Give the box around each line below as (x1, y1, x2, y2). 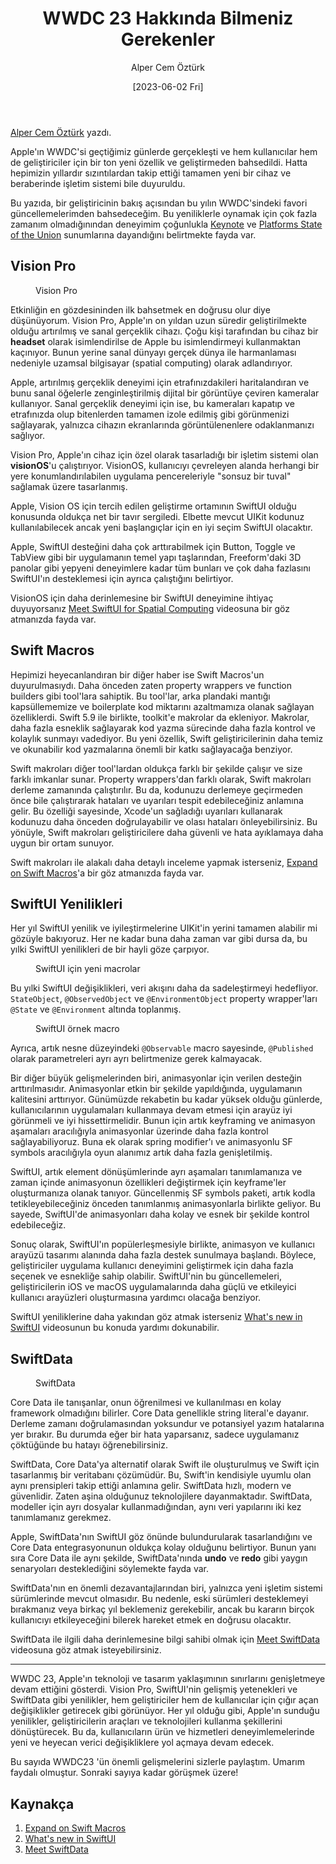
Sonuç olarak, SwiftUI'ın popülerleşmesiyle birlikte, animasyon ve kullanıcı (10, 1238, 315, 1251)
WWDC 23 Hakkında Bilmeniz (42, 7, 294, 30)
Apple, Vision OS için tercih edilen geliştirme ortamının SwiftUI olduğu (10, 500, 297, 512)
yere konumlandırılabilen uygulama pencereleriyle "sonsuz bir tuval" (10, 470, 292, 482)
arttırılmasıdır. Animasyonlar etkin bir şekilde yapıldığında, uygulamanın (10, 1083, 303, 1095)
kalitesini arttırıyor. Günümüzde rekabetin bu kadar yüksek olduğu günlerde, (10, 1093, 323, 1106)
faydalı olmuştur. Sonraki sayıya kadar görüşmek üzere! (10, 1767, 239, 1779)
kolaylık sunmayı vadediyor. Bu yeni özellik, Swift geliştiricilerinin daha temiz (10, 732, 324, 744)
